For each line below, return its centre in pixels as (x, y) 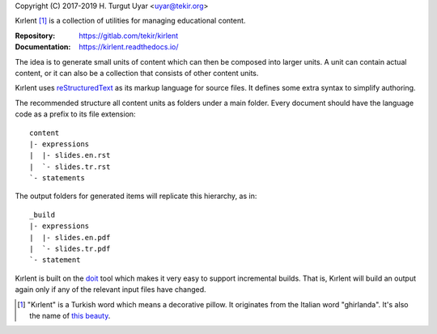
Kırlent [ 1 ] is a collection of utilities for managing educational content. (130, 21)
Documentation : (43, 47)
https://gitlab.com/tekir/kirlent (129, 36)
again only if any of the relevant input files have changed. (110, 290)
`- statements (57, 178)
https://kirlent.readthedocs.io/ (129, 47)
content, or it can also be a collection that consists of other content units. (137, 73)
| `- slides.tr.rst (70, 167)
